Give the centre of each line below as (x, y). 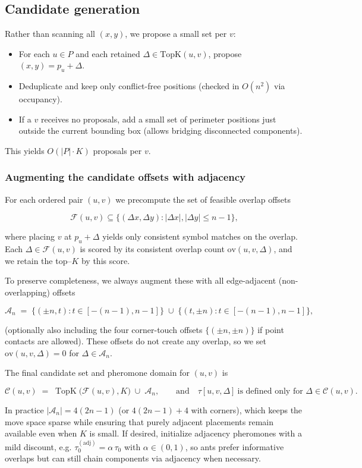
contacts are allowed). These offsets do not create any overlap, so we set (136, 341)
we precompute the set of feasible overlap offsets (203, 199)
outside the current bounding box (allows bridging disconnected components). (160, 131)
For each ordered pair (44, 199)
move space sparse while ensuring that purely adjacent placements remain (139, 421)
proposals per (117, 150)
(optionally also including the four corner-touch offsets (104, 329)
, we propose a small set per (176, 34)
